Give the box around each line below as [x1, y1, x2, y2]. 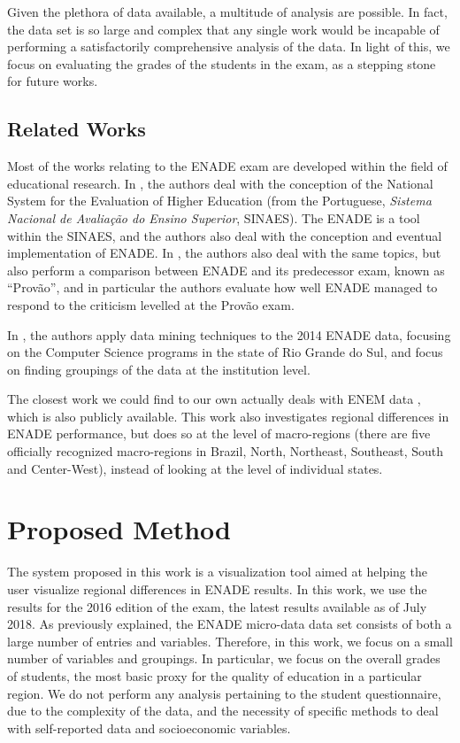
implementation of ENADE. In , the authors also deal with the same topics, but [7, 244, 441, 262]
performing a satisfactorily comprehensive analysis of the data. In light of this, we [7, 37, 450, 56]
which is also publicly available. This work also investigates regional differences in [7, 406, 449, 425]
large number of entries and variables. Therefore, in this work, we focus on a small [7, 631, 453, 650]
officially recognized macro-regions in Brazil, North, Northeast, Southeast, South [7, 442, 444, 461]
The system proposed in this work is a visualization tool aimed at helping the [7, 562, 427, 581]
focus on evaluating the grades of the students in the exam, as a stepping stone [7, 54, 436, 73]
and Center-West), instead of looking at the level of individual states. [7, 459, 383, 477]
